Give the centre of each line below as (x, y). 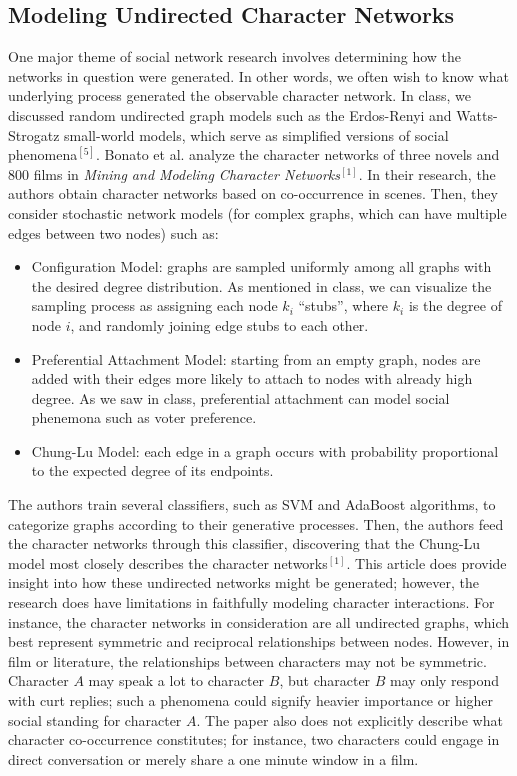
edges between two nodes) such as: (113, 232)
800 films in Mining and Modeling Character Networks (174, 173)
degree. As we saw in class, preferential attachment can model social (240, 397)
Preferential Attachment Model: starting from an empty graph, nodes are (256, 358)
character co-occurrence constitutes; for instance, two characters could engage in (254, 739)
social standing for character (95, 719)
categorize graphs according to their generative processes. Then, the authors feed (256, 523)
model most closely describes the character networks (168, 562)
